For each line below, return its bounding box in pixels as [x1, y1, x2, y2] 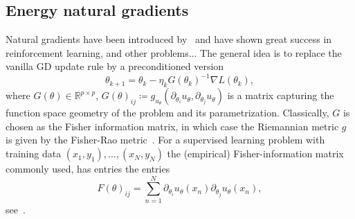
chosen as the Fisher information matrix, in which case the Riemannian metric [6, 119, 339, 133]
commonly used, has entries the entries [6, 161, 170, 176]
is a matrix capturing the [227, 88, 334, 103]
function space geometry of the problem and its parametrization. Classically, [6, 105, 329, 120]
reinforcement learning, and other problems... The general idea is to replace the [6, 45, 342, 60]
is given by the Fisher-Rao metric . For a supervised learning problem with [6, 132, 325, 147]
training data [6, 146, 62, 161]
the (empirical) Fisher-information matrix [167, 146, 344, 161]
